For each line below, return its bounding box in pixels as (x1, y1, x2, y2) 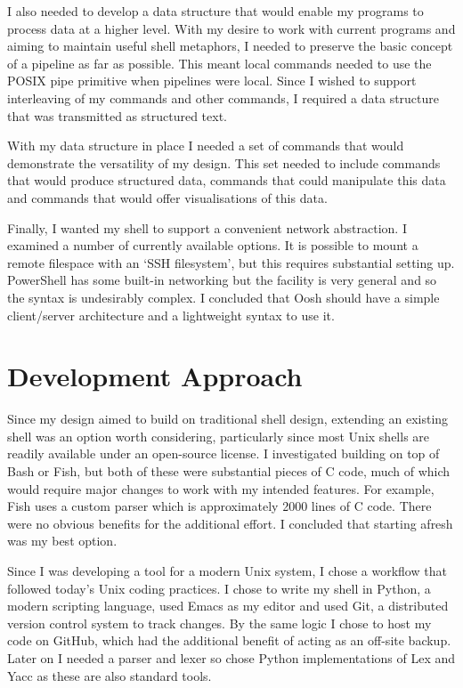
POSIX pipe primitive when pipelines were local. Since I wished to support (7, 71, 417, 90)
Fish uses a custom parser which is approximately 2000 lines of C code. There (7, 497, 432, 515)
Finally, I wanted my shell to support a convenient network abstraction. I (7, 218, 407, 237)
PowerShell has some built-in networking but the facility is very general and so (7, 271, 437, 289)
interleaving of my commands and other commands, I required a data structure (7, 88, 440, 107)
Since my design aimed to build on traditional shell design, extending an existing (7, 409, 449, 428)
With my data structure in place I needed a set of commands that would (7, 136, 404, 155)
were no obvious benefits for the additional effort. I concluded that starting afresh (7, 514, 453, 532)
